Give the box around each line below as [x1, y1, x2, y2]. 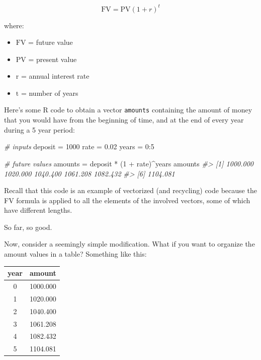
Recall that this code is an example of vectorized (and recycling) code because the [4, 185, 257, 196]
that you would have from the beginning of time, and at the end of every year [4, 114, 244, 125]
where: [4, 20, 24, 30]
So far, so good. [4, 221, 52, 232]
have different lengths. [4, 205, 72, 215]
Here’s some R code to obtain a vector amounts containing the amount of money [4, 104, 252, 115]
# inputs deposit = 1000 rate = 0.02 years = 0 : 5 [4, 141, 154, 152]
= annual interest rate [21, 71, 90, 81]
